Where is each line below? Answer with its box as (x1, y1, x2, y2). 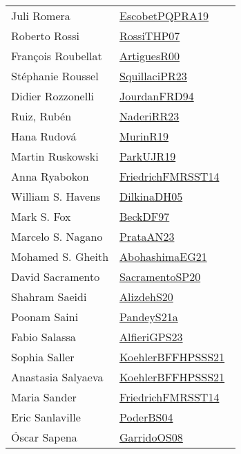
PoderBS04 (119, 409, 173, 425)
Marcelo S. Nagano (11, 228, 103, 244)
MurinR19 (119, 128, 168, 144)
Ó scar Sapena (11, 429, 77, 445)
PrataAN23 (119, 228, 175, 244)
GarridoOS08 (119, 429, 183, 445)
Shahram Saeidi (11, 289, 87, 305)
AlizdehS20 (119, 289, 173, 305)
